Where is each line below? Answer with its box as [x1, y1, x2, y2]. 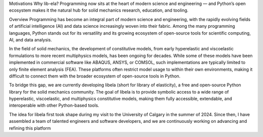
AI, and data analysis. [9, 37, 52, 42]
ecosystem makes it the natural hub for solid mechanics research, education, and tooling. [9, 7, 188, 13]
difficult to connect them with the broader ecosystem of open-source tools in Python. [9, 73, 181, 79]
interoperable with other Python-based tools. [9, 102, 99, 108]
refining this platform [9, 125, 51, 131]
